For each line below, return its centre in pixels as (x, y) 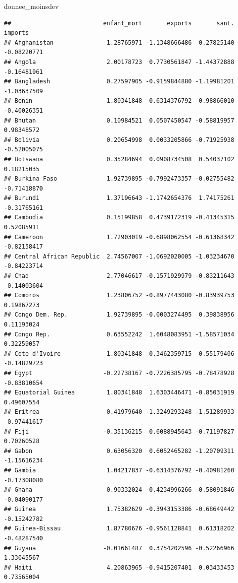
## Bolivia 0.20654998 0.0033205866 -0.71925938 (119, 140)
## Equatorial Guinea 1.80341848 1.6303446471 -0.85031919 (119, 393)
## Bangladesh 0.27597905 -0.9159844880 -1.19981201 (119, 82)
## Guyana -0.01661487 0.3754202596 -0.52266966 (119, 548)
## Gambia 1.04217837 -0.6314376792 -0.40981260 (119, 470)
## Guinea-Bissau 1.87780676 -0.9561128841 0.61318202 (119, 529)
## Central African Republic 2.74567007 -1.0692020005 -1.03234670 (119, 256)
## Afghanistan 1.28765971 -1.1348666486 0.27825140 (119, 42)
